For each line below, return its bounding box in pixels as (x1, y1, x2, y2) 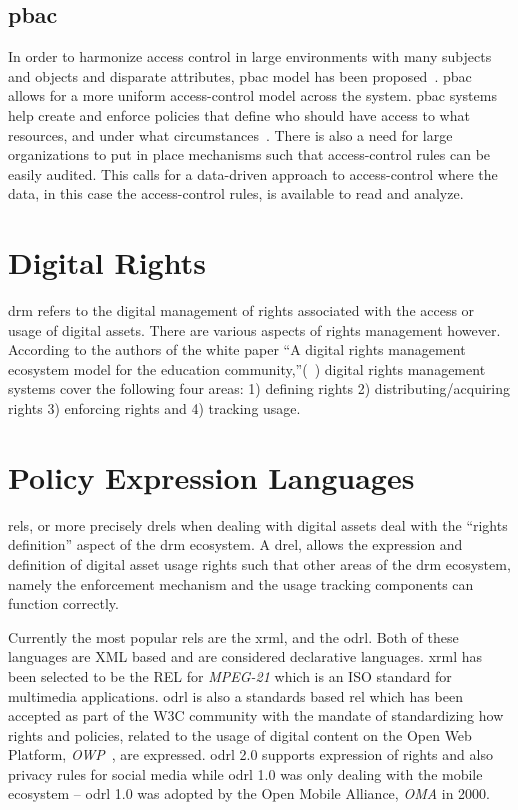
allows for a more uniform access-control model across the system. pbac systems (8, 85, 497, 106)
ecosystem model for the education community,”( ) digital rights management (8, 358, 486, 379)
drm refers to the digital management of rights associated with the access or (8, 300, 475, 321)
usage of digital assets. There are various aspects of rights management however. (8, 319, 501, 340)
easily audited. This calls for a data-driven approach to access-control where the (8, 163, 498, 184)
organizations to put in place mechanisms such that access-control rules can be (8, 144, 491, 165)
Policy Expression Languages (8, 456, 415, 497)
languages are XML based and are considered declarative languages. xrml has (8, 646, 483, 667)
